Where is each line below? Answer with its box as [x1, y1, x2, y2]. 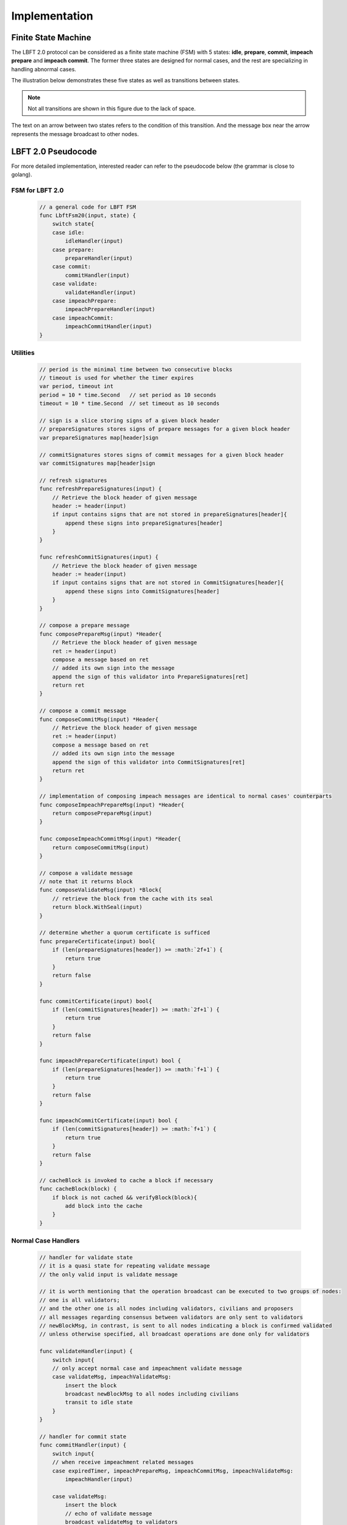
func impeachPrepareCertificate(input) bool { [39, 1057, 181, 1064]
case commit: [52, 263, 91, 270]
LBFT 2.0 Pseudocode [11, 146, 97, 157]
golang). [11, 171, 33, 178]
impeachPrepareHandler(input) [65, 306, 156, 313]
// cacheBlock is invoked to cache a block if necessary [39, 1177, 213, 1183]
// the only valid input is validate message [39, 1271, 178, 1278]
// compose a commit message [39, 708, 127, 714]
